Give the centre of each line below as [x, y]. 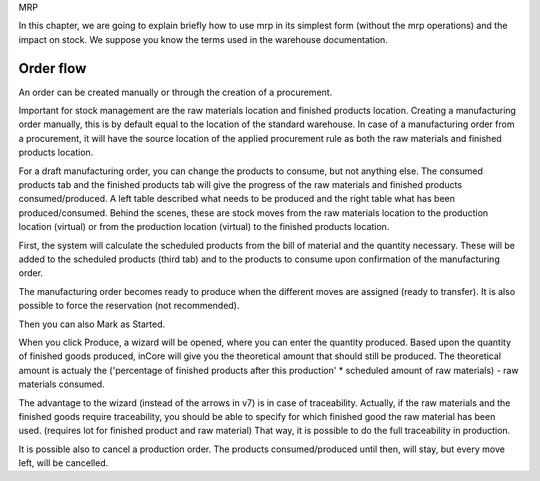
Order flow [52, 68]
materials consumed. [61, 384]
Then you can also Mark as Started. [92, 324]
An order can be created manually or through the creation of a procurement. [175, 92]
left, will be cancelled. [63, 463]
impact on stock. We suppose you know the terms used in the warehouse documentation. [203, 39]
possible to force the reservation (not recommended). [129, 306]
